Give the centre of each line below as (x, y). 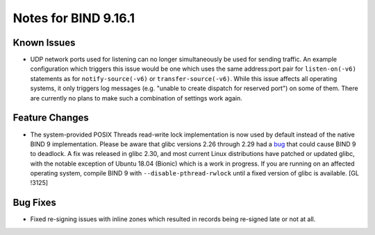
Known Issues (44, 43)
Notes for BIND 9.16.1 (74, 18)
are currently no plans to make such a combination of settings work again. (136, 98)
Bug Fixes (35, 203)
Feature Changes (51, 118)
